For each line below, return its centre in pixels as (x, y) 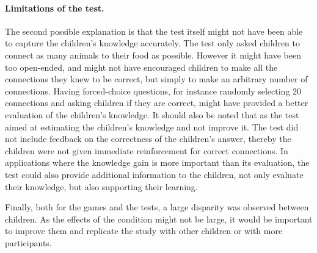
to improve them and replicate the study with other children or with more (144, 231)
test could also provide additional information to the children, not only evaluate (154, 174)
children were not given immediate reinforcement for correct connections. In (147, 150)
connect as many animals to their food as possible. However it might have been (153, 55)
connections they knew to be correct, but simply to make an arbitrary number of (156, 79)
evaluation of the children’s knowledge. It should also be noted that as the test (152, 114)
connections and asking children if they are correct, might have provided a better (157, 103)
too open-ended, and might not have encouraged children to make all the (141, 67)
